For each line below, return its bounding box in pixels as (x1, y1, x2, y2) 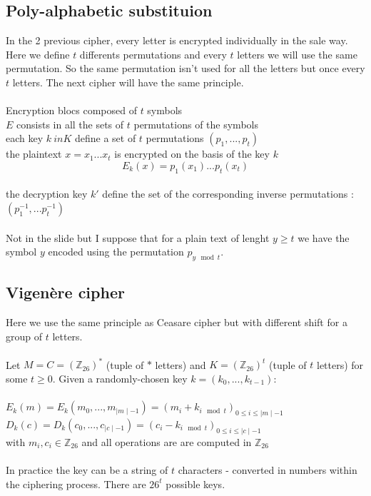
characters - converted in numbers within (178, 462, 357, 477)
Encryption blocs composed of (6, 103, 137, 118)
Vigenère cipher (6, 281, 125, 303)
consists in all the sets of (16, 116, 124, 131)
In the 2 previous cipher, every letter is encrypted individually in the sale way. (6, 33, 348, 48)
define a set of (74, 131, 136, 146)
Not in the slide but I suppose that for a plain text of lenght (6, 230, 270, 245)
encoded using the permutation (48, 244, 184, 259)
